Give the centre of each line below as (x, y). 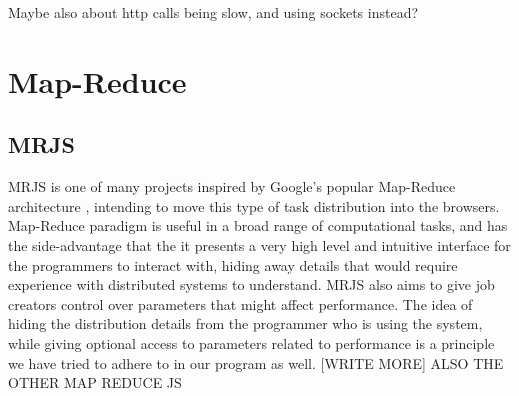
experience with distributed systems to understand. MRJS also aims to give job (251, 284)
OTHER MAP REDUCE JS (95, 382)
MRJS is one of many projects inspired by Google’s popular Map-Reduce (232, 186)
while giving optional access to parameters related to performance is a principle (251, 342)
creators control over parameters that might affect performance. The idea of (240, 303)
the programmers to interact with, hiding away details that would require (233, 264)
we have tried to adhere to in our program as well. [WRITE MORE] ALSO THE (256, 362)
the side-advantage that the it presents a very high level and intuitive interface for (259, 244)
